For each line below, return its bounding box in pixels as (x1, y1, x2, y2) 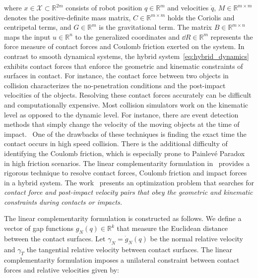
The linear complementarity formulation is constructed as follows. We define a (4, 213, 242, 223)
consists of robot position (65, 2, 142, 12)
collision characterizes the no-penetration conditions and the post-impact (4, 80, 226, 90)
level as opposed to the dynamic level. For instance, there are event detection (4, 109, 239, 119)
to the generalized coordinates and (75, 31, 180, 42)
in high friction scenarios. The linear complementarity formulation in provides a (4, 158, 250, 168)
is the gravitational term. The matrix (99, 22, 212, 32)
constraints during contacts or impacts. (4, 196, 123, 207)
